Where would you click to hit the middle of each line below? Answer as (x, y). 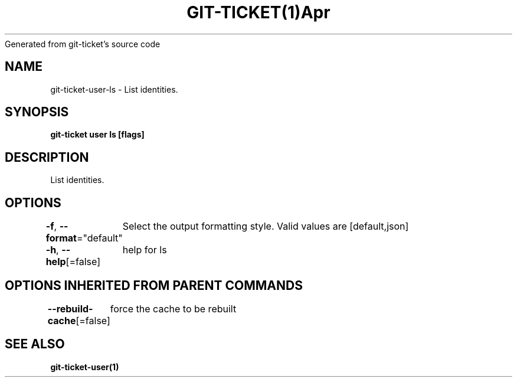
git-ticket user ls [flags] (97, 135)
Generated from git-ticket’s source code (83, 44)
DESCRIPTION (47, 157)
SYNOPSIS (37, 112)
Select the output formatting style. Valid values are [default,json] (266, 226)
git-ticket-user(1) (85, 367)
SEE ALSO (35, 344)
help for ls (145, 250)
